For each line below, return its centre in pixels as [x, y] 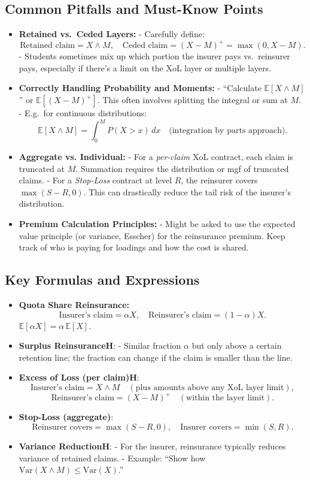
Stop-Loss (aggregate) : [66, 417]
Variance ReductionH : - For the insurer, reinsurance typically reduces [152, 446]
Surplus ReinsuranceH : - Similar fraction [100, 345]
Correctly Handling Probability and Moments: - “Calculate [140, 88]
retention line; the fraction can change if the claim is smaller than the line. [156, 357]
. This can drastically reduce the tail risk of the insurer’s [187, 191]
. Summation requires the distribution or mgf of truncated [182, 168]
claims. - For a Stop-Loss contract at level [95, 180]
